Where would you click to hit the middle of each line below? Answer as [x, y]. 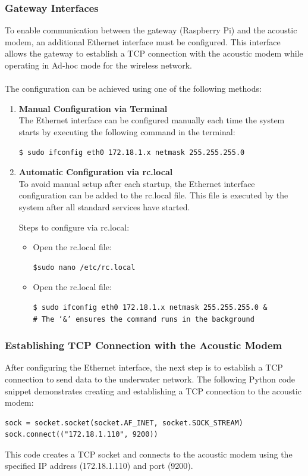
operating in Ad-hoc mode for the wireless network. [98, 65]
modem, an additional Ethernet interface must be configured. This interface [143, 41]
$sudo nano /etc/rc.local [84, 267]
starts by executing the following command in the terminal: [127, 131]
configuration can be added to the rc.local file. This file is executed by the [153, 195]
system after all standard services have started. [104, 206]
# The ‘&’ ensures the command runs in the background [144, 319]
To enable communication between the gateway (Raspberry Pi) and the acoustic [151, 30]
